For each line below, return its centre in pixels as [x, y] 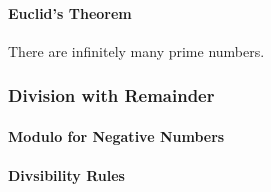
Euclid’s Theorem [70, 12]
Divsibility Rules [66, 175]
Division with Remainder [111, 95]
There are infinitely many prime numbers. [136, 50]
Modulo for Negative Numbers [116, 135]
